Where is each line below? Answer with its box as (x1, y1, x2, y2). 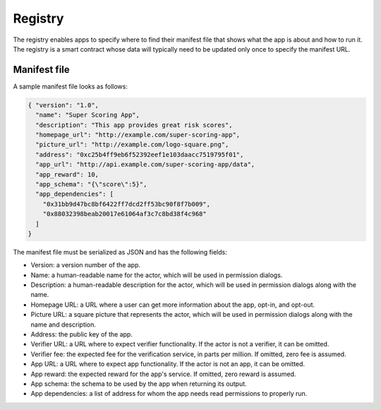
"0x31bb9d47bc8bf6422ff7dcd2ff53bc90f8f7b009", (42, 200, 211, 208)
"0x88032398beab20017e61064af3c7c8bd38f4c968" (42, 210, 207, 218)
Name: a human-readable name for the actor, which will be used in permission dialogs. (30, 271, 283, 279)
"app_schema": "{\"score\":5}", (35, 180, 147, 188)
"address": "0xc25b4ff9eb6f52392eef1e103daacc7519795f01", (35, 151, 244, 158)
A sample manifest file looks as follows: (13, 82, 128, 90)
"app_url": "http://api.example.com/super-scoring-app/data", (35, 160, 255, 169)
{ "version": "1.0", (28, 101, 99, 109)
